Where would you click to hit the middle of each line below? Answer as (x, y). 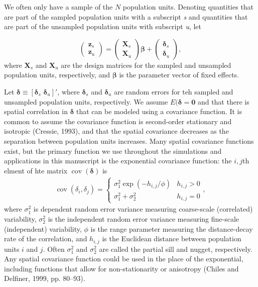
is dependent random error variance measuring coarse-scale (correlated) (143, 209)
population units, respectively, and (57, 75)
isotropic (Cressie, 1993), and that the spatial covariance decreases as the (116, 131)
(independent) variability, (43, 228)
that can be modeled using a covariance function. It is (159, 111)
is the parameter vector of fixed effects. (179, 75)
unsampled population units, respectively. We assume (86, 101)
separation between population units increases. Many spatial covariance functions (129, 140)
